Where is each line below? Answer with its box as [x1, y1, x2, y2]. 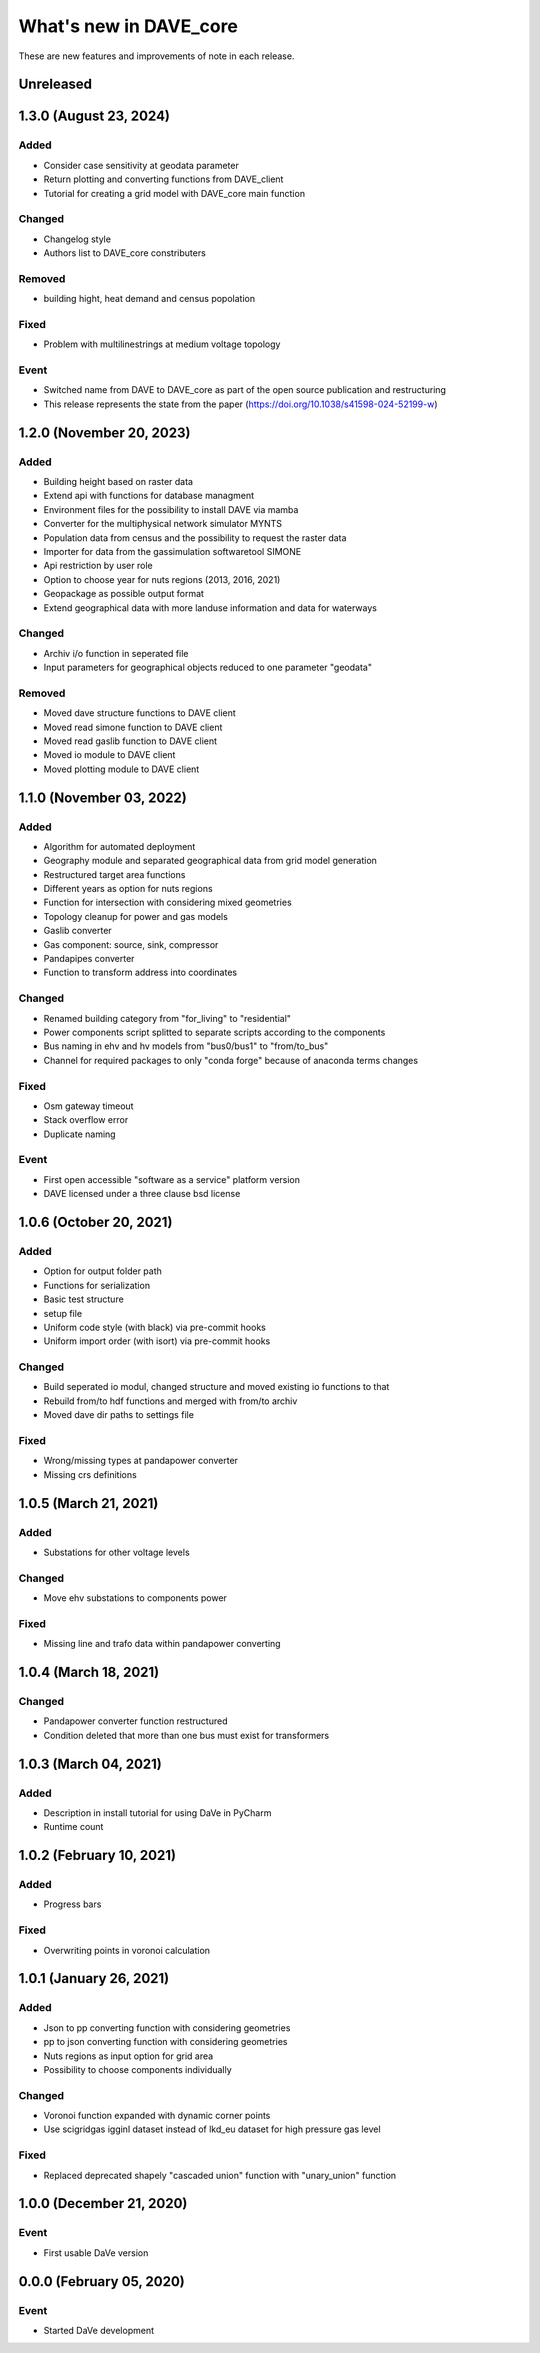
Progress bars [43, 1898, 102, 1910]
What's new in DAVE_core [18, 15, 239, 37]
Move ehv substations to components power [43, 1592, 227, 1604]
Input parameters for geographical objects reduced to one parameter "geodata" [43, 661, 372, 674]
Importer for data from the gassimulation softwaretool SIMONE [43, 545, 302, 557]
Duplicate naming [43, 1128, 116, 1140]
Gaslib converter [43, 925, 112, 937]
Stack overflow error [43, 1114, 129, 1126]
